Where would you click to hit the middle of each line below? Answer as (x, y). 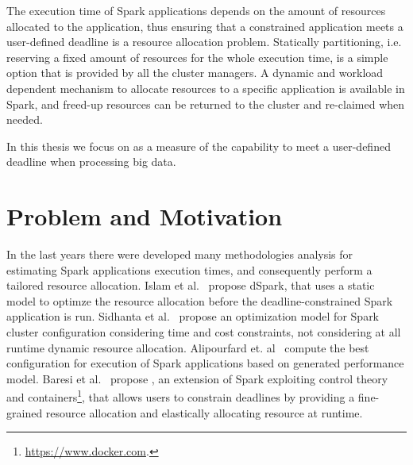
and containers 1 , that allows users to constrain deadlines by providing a (181, 396)
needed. (25, 119)
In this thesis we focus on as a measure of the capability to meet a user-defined (199, 146)
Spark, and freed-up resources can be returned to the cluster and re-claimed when (206, 104)
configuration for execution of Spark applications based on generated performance (205, 363)
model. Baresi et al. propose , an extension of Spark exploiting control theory (197, 378)
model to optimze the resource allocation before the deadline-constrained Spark (200, 300)
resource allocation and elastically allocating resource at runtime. (204, 412)
